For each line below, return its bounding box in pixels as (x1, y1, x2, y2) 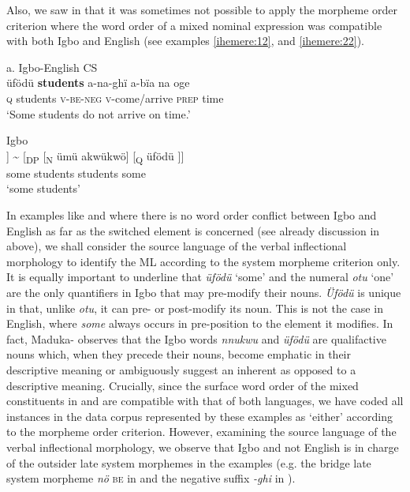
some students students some (6, 164, 146, 181)
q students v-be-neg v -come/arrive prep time (6, 89, 224, 106)
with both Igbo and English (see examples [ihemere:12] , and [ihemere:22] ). (6, 32, 364, 49)
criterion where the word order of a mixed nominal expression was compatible (6, 17, 382, 33)
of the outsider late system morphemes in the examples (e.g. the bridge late (6, 454, 371, 471)
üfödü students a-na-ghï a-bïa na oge (6, 74, 190, 91)
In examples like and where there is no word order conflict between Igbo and (6, 207, 377, 223)
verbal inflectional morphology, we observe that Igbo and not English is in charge (6, 438, 399, 455)
